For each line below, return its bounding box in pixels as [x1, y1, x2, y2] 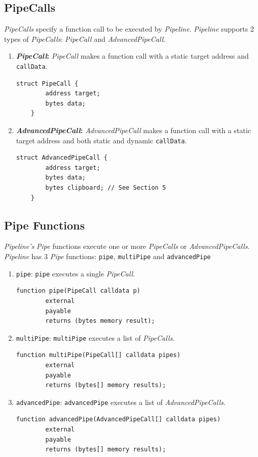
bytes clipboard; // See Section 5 [45, 184, 166, 192]
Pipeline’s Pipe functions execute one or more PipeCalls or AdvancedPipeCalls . [4, 241, 250, 251]
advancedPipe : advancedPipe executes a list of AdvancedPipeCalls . [16, 396, 226, 407]
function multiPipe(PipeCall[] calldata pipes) [16, 351, 180, 359]
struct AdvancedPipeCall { [16, 154, 108, 162]
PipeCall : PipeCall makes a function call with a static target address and [16, 50, 249, 61]
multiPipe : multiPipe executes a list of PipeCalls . [16, 332, 175, 343]
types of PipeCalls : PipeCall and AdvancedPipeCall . [4, 33, 166, 44]
